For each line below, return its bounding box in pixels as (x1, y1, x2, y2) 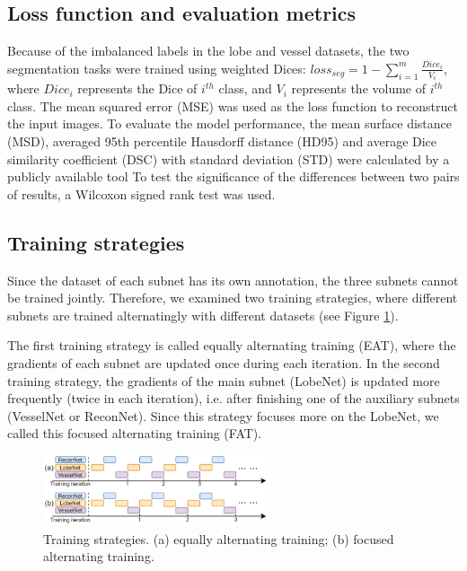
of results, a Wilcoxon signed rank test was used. (7, 184, 276, 203)
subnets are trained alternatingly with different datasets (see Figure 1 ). (7, 305, 399, 324)
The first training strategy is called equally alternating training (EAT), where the (7, 336, 456, 355)
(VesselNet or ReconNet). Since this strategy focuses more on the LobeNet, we (7, 406, 439, 425)
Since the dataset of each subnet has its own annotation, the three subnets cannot (7, 270, 459, 289)
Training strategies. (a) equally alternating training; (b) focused (43, 529, 394, 548)
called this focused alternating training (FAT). (7, 424, 262, 443)
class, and (218, 79, 272, 98)
